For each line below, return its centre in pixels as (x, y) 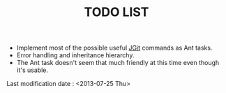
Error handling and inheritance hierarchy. (75, 55)
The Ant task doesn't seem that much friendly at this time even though (118, 63)
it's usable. (32, 70)
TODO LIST (116, 12)
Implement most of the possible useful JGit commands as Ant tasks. (114, 48)
